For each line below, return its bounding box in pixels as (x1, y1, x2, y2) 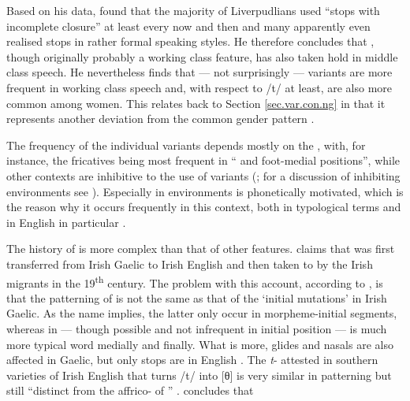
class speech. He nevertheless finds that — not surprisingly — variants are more (6, 64, 393, 80)
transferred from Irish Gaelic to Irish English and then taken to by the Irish (6, 255, 373, 272)
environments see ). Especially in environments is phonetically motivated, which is (6, 183, 404, 199)
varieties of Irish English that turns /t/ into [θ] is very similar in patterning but (6, 366, 392, 383)
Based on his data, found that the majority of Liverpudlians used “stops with (6, 2, 380, 18)
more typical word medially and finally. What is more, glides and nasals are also (6, 336, 393, 352)
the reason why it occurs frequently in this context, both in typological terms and (6, 199, 401, 215)
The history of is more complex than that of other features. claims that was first (6, 240, 395, 257)
